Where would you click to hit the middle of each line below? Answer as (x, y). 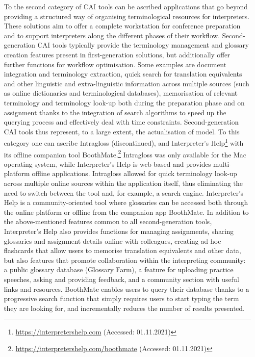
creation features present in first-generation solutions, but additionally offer (117, 54)
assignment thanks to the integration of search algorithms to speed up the (115, 112)
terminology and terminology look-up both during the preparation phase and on (124, 102)
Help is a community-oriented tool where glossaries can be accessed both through (126, 202)
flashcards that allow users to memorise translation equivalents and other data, (123, 250)
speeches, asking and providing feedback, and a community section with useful (122, 279)
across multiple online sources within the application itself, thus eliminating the (124, 183)
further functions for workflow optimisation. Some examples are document (115, 64)
